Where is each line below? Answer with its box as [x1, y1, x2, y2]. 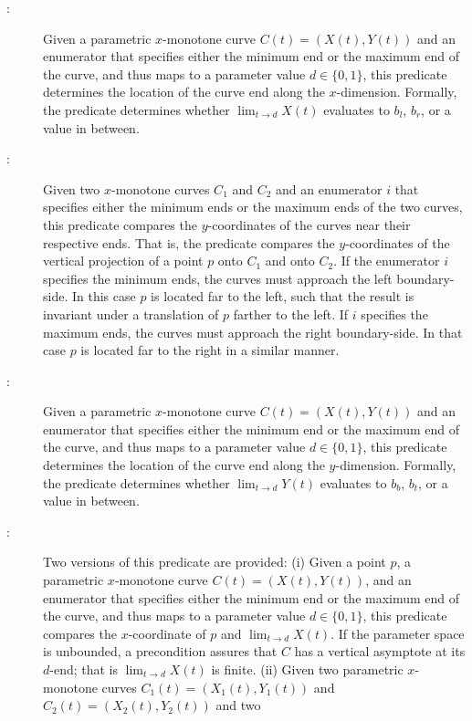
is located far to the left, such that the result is [151, 287, 414, 306]
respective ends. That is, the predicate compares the [43, 233, 335, 252]
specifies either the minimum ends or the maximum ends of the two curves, [43, 197, 463, 216]
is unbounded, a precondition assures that [43, 642, 278, 661]
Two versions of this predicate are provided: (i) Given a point [43, 552, 386, 571]
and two [215, 695, 261, 715]
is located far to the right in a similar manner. [80, 340, 340, 360]
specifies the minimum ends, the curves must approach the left [43, 268, 393, 287]
